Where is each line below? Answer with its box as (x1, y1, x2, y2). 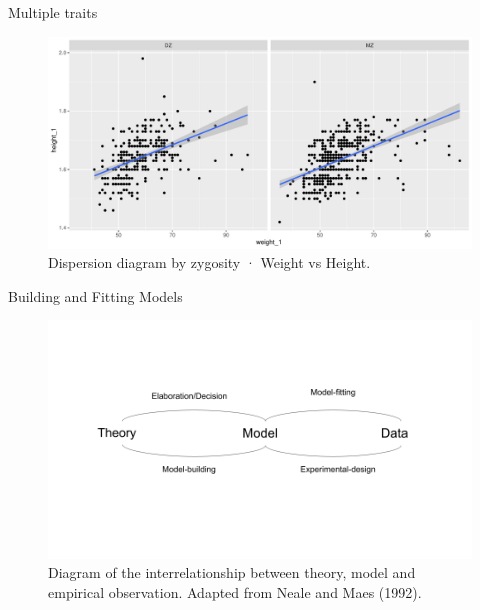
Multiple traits (8, 2, 98, 22)
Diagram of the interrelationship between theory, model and (48, 562, 416, 583)
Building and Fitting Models (8, 285, 183, 306)
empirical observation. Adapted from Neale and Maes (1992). (48, 582, 422, 603)
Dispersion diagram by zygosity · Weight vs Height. (48, 252, 371, 273)
